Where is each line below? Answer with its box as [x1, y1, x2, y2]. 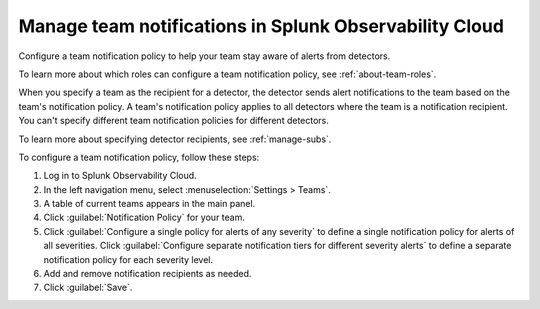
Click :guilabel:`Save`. [43, 281, 133, 294]
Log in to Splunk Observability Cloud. [43, 170, 197, 182]
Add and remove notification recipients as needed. [43, 268, 252, 280]
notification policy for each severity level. [43, 253, 214, 265]
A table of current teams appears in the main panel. [43, 198, 256, 210]
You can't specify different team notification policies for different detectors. [18, 115, 330, 127]
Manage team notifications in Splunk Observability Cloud [18, 15, 505, 37]
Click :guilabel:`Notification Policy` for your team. [43, 211, 245, 224]
